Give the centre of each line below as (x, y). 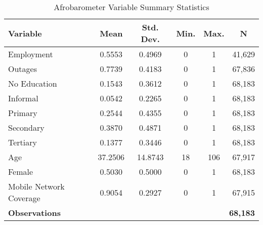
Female (21, 172)
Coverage (24, 198)
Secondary (26, 127)
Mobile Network (36, 186)
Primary (23, 113)
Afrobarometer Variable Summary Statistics (131, 7)
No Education (33, 83)
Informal (23, 98)
